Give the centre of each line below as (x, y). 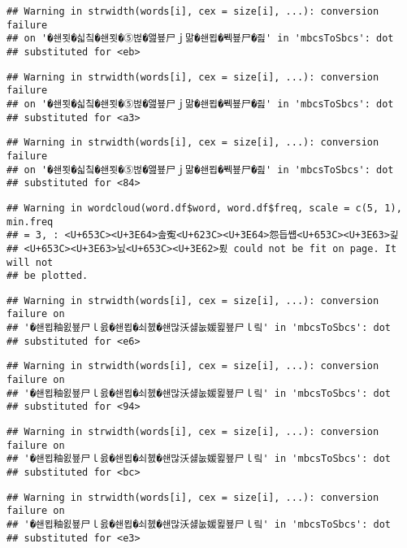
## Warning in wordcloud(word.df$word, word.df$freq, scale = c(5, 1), (204, 208)
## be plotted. (48, 276)
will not (30, 262)
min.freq (30, 222)
